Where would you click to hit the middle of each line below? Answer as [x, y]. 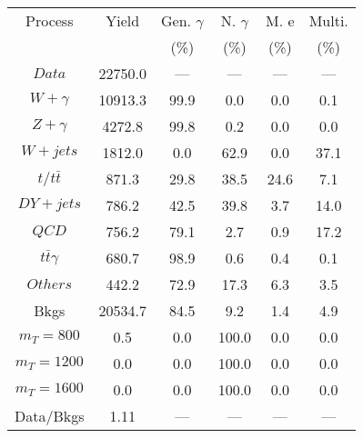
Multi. [328, 20]
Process [50, 20]
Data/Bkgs [50, 416]
